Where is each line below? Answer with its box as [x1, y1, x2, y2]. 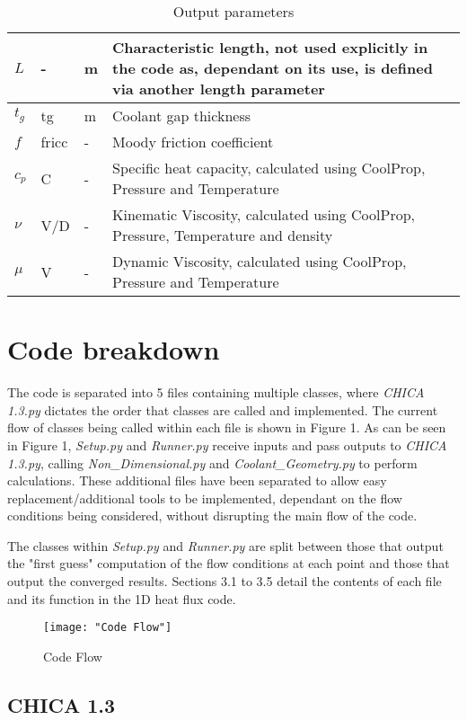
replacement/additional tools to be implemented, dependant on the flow [7, 488, 402, 507]
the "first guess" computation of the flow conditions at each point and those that [7, 554, 450, 573]
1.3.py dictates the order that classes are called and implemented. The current [7, 400, 438, 419]
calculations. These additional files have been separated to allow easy [7, 471, 387, 490]
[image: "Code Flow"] [43, 621, 172, 635]
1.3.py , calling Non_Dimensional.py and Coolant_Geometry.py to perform [7, 453, 418, 472]
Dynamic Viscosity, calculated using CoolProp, [112, 251, 407, 271]
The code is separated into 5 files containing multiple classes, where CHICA [7, 383, 425, 402]
